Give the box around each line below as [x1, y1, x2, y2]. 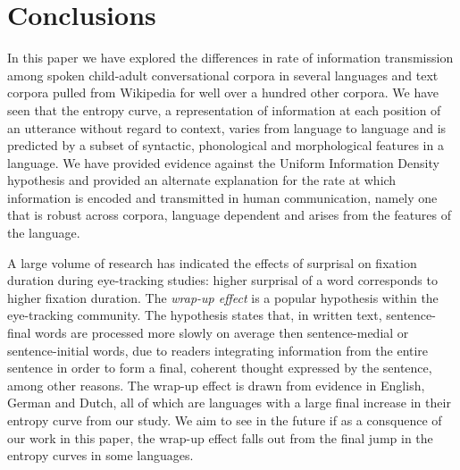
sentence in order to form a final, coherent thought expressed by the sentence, [7, 358, 432, 377]
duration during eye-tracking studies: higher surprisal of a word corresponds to [7, 271, 438, 290]
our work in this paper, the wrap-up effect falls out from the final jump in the [7, 428, 433, 447]
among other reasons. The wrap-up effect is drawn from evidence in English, [7, 375, 425, 394]
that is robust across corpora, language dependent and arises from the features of [7, 206, 452, 224]
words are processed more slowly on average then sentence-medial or [35, 323, 409, 342]
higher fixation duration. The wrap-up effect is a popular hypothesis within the [7, 288, 439, 306]
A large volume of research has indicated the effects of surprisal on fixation [7, 253, 417, 272]
